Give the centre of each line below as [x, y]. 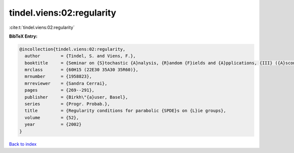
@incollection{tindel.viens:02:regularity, [73, 49]
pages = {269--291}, [60, 90]
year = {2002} [53, 124]
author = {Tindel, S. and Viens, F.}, [80, 56]
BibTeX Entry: [23, 36]
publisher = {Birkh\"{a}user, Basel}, [76, 97]
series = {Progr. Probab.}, [67, 104]
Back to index [23, 144]
